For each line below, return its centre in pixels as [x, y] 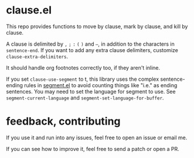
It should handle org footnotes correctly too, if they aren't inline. [83, 67]
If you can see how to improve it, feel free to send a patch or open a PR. [93, 149]
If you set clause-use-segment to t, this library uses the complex [83, 79]
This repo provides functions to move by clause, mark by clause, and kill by [97, 26]
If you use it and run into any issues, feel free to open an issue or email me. [97, 138]
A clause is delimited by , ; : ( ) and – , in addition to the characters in [90, 44]
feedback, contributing [64, 121]
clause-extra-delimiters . [37, 56]
